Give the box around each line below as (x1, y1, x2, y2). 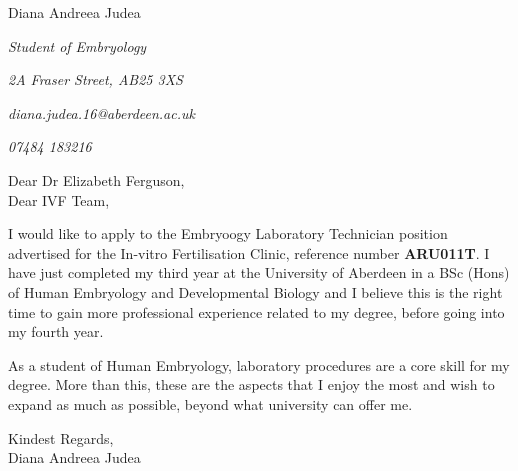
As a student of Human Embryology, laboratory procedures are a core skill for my (8, 354, 510, 375)
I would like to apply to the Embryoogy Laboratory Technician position (8, 223, 448, 244)
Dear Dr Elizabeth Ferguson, (8, 169, 185, 190)
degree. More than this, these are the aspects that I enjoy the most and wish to (8, 374, 495, 395)
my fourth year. (8, 321, 104, 342)
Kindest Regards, (8, 427, 114, 448)
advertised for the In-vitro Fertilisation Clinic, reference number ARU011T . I (8, 242, 490, 263)
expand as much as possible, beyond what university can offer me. (8, 393, 413, 414)
